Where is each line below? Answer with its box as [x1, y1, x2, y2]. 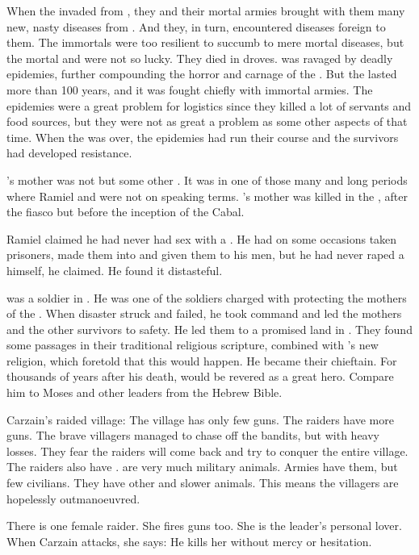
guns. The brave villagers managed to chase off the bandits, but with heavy [6, 427, 379, 444]
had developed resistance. [6, 144, 132, 161]
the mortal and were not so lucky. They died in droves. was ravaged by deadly [6, 49, 393, 66]
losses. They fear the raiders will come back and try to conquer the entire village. [6, 442, 409, 459]
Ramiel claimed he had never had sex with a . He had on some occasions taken [6, 230, 397, 247]
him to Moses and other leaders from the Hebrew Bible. [6, 384, 283, 401]
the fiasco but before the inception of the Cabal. [6, 203, 245, 220]
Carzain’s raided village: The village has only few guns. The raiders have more [6, 411, 394, 428]
